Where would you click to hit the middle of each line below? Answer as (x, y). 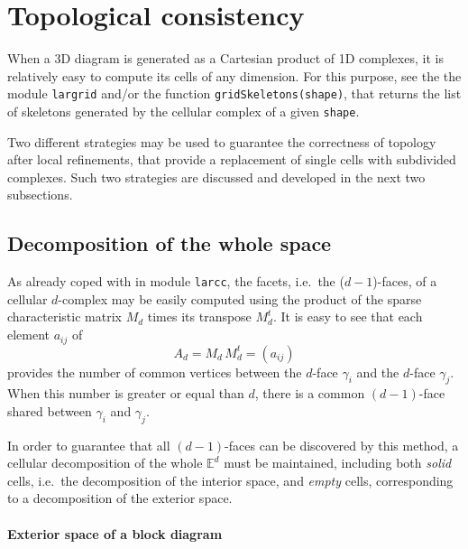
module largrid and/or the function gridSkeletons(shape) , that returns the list (234, 93)
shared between (50, 410)
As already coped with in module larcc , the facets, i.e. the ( (176, 281)
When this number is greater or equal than (126, 393)
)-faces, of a (405, 281)
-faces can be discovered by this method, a (342, 445)
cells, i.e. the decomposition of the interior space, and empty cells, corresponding (230, 480)
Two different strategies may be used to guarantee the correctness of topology (222, 141)
